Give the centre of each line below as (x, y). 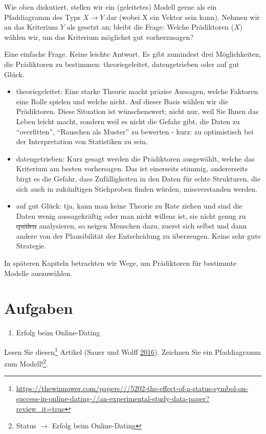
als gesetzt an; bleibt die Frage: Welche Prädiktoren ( (150, 27)
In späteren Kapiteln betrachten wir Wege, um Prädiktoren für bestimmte (120, 263)
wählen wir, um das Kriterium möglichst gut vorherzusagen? (99, 37)
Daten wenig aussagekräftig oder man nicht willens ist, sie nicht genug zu (131, 215)
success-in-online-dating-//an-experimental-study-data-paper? (113, 398)
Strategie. (31, 246)
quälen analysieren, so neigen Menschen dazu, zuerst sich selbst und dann (131, 226)
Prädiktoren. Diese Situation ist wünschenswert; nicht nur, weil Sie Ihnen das (137, 111)
